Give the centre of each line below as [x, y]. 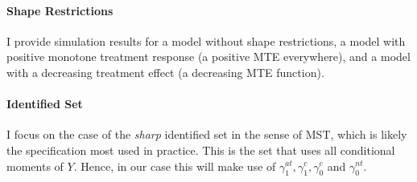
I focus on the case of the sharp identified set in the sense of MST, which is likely [207, 134]
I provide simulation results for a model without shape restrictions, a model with [206, 40]
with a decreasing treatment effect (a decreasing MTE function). [165, 72]
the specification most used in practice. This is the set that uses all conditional [201, 150]
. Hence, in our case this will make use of [175, 166]
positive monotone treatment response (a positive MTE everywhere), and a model [208, 57]
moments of [35, 166]
